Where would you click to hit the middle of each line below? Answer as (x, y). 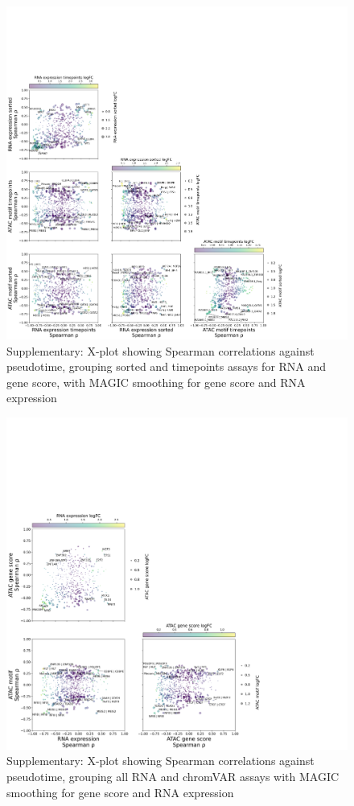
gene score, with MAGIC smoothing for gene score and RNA (156, 382)
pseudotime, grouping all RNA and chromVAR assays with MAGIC (173, 777)
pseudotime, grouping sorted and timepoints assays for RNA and (167, 366)
